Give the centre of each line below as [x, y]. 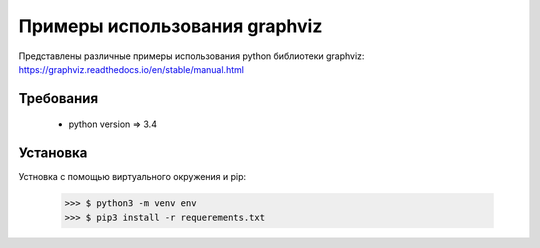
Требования [58, 98]
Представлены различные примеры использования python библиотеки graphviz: [191, 56]
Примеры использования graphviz [170, 26]
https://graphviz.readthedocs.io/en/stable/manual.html [131, 69]
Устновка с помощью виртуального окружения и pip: [132, 177]
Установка [53, 153]
